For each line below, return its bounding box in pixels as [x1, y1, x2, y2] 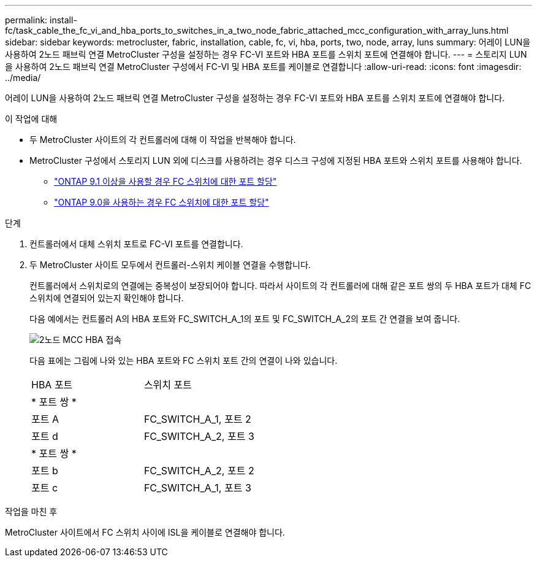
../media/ [5, 72, 41, 83]
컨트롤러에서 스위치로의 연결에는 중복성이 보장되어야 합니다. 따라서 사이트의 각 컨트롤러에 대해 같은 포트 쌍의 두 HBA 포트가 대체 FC [29, 280, 531, 291]
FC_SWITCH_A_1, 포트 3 [143, 482, 251, 494]
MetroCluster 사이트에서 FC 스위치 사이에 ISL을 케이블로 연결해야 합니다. [5, 527, 285, 537]
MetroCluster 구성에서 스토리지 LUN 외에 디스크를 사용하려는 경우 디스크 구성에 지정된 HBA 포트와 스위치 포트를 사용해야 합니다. [29, 155, 522, 166]
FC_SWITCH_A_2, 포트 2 [143, 464, 254, 477]
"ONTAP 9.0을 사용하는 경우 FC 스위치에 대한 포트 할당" [54, 197, 269, 207]
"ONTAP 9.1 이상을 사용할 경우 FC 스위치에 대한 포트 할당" [54, 176, 277, 187]
